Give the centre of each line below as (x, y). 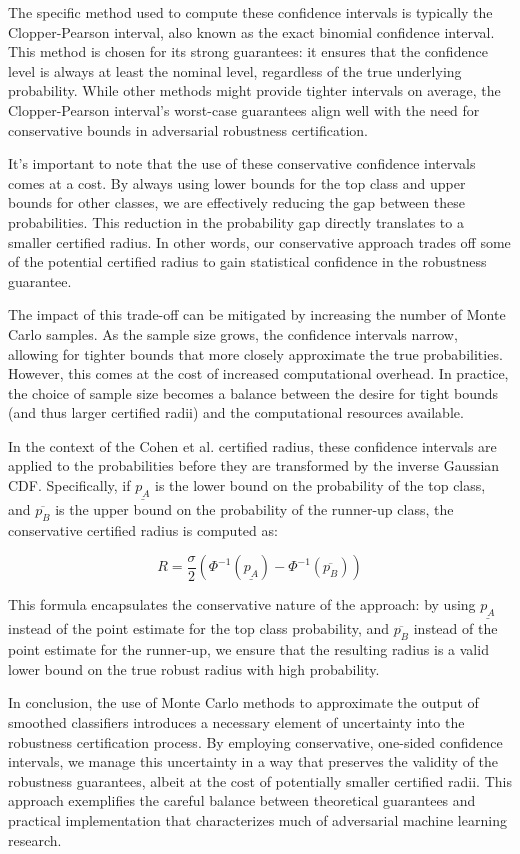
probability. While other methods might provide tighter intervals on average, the (254, 90)
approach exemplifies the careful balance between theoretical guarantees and (242, 800)
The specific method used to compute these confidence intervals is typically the (250, 12)
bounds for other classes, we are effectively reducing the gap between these (237, 202)
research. (35, 839)
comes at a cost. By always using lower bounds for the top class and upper (237, 182)
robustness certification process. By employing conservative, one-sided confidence (255, 741)
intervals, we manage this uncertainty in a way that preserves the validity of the (253, 761)
